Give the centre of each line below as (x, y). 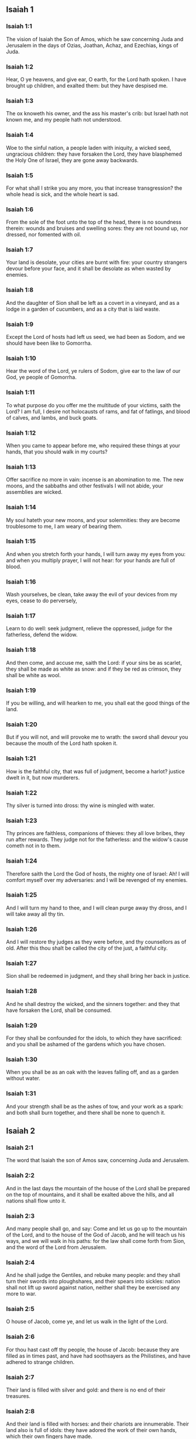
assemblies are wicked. (34, 492)
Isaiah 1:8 (20, 290)
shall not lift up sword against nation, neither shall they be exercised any (93, 1287)
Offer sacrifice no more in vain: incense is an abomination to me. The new (95, 480)
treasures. (18, 1396)
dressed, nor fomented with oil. (44, 235)
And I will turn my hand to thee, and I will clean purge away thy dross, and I (97, 908)
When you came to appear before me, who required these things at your (93, 445)
